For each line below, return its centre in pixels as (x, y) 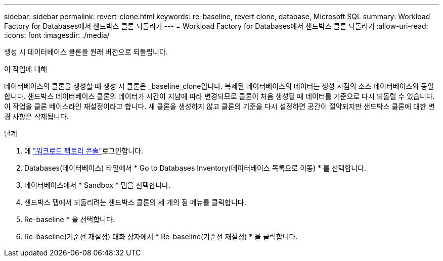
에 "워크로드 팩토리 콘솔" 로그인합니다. (84, 151)
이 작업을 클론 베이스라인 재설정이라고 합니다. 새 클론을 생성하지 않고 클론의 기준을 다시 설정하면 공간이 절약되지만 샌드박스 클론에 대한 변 (219, 106)
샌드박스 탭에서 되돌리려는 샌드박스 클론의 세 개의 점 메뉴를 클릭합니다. (135, 202)
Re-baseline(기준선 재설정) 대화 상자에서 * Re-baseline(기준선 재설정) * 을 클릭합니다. (161, 237)
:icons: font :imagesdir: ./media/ (57, 35)
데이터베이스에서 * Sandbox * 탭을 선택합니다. (97, 185)
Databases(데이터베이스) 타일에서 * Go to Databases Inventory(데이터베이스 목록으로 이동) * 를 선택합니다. (195, 168)
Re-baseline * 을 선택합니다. (70, 219)
